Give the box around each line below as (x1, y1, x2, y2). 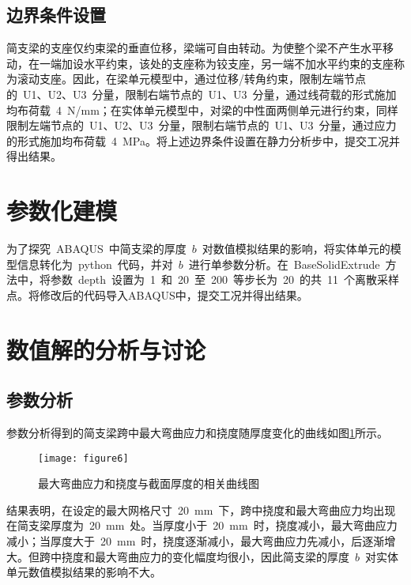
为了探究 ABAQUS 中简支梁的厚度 (6, 240, 187, 257)
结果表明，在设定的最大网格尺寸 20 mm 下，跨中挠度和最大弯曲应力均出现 (6, 501, 396, 518)
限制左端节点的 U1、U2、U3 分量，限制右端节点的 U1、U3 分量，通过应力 (6, 117, 397, 134)
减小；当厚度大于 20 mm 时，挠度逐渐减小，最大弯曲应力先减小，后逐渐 (6, 533, 385, 549)
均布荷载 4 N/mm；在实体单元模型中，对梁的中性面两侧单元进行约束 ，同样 (6, 101, 398, 118)
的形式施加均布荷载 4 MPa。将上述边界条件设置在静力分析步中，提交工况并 (6, 132, 400, 149)
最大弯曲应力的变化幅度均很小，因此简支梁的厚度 (94, 548, 349, 564)
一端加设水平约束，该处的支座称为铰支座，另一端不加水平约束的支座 (39, 55, 394, 71)
